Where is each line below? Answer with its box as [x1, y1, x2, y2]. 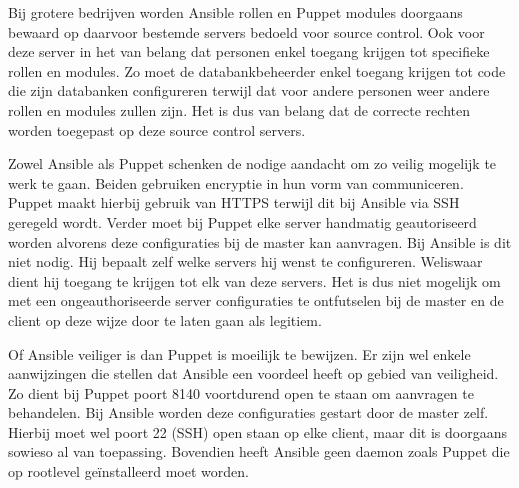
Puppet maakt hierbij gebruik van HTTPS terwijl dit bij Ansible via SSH [8, 192, 460, 213]
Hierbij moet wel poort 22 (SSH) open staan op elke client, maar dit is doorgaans [8, 421, 507, 442]
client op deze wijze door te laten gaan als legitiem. [8, 309, 322, 330]
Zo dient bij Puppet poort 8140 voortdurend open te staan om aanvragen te [8, 382, 474, 403]
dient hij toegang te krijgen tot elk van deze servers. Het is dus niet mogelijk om [8, 270, 501, 291]
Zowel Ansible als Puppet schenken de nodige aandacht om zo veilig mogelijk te [8, 153, 497, 174]
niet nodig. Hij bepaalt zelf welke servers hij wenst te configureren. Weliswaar [8, 251, 483, 272]
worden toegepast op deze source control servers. [8, 119, 306, 140]
